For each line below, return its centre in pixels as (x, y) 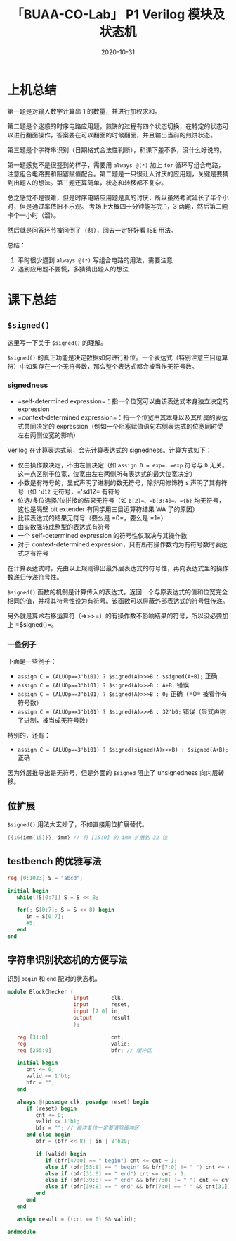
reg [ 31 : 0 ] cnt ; (70, 1037)
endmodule (22, 1232)
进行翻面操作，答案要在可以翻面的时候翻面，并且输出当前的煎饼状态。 (114, 135)
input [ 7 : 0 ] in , (97, 1011)
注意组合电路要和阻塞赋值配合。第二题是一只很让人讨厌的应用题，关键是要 (115, 173)
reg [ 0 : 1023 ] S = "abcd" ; (45, 878)
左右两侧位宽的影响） (48, 435)
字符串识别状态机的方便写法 (67, 960)
